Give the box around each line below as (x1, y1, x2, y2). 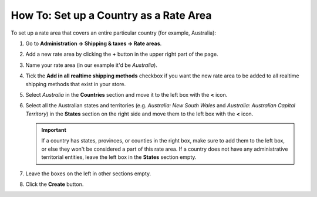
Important (41, 127, 67, 134)
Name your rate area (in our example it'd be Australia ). (25, 62, 158, 69)
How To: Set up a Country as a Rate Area (11, 9, 212, 22)
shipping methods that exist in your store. (25, 80, 126, 87)
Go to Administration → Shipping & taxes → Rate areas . (25, 40, 162, 47)
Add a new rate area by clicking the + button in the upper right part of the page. (25, 50, 218, 58)
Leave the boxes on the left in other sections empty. (25, 170, 151, 177)
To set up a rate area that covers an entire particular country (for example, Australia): (11, 29, 217, 36)
